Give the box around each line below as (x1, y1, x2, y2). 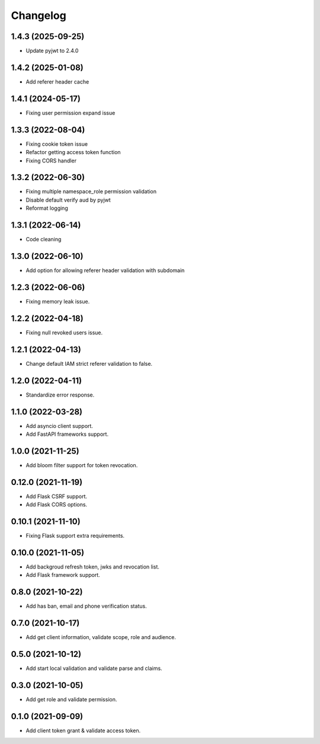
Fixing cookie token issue (25, 140, 88, 148)
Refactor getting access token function (25, 149, 121, 156)
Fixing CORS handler (25, 157, 77, 164)
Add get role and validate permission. (25, 696, 117, 703)
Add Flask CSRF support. (25, 493, 87, 500)
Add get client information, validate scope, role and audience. (25, 634, 176, 641)
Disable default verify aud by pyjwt (25, 196, 111, 203)
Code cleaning (25, 236, 62, 243)
